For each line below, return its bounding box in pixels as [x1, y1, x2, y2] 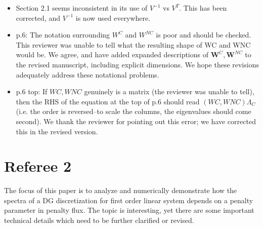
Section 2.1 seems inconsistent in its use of [16, 3, 148, 13]
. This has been [179, 3, 227, 13]
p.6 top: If [16, 86, 48, 97]
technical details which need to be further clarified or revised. [4, 215, 194, 225]
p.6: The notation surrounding [16, 29, 110, 40]
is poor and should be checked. [156, 29, 251, 40]
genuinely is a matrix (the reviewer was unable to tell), [84, 86, 254, 97]
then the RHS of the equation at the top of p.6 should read [16, 96, 200, 106]
